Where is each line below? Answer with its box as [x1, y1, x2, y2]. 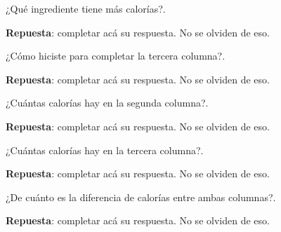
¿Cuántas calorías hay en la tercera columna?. [6, 142, 204, 157]
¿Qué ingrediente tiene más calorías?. [6, 1, 166, 15]
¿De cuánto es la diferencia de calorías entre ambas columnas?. [6, 189, 276, 204]
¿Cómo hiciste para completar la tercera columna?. [6, 48, 226, 63]
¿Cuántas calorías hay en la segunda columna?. [6, 95, 209, 110]
